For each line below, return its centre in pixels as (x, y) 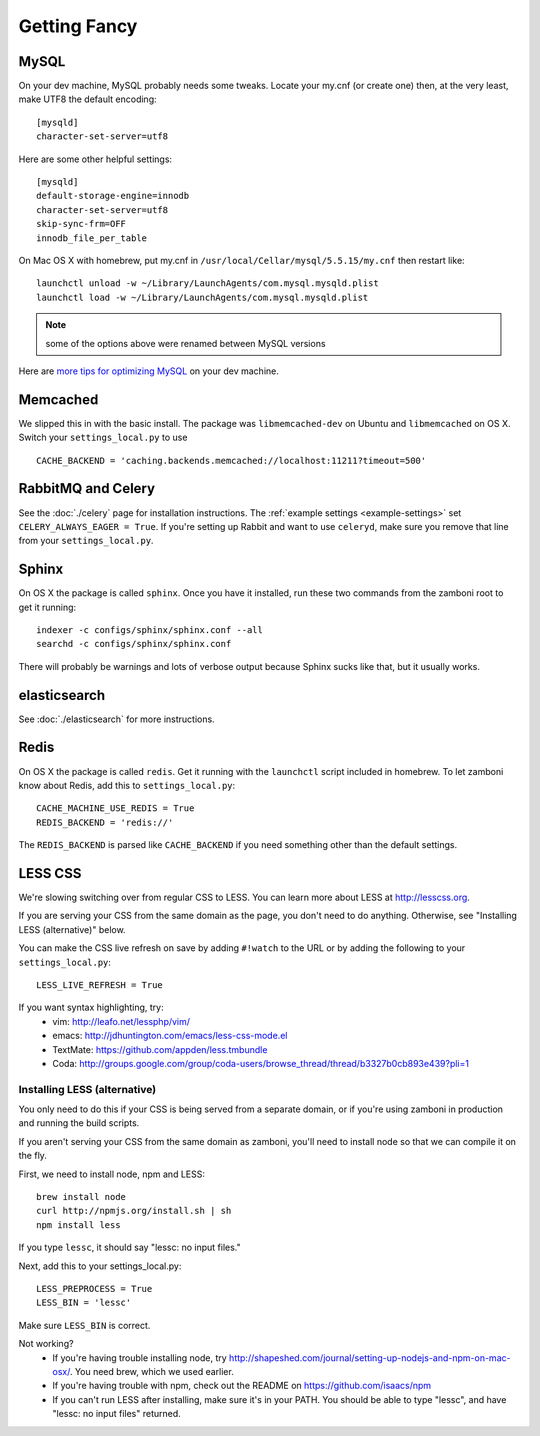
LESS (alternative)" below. (72, 929)
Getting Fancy (78, 26)
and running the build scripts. (79, 1123)
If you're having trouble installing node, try (139, 1357)
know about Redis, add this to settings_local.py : (127, 785)
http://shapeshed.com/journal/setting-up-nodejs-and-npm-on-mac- (369, 1357)
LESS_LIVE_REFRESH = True (100, 985)
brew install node (81, 1197)
